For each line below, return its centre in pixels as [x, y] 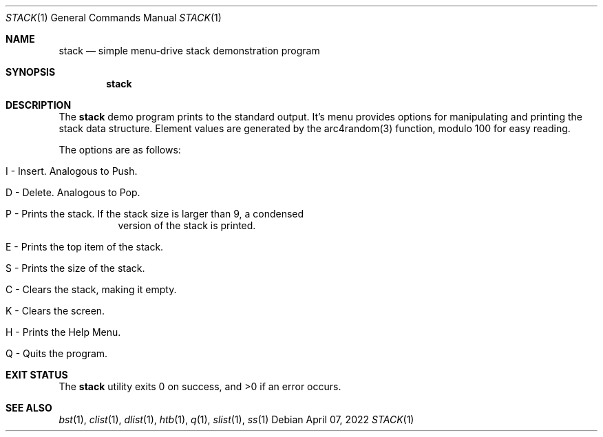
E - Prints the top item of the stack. [85, 247]
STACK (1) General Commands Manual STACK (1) [114, 18]
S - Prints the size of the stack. [75, 268]
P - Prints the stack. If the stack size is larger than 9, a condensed [155, 214]
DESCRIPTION [39, 105]
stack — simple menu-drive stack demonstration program [189, 51]
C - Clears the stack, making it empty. [91, 289]
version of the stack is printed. [187, 225]
